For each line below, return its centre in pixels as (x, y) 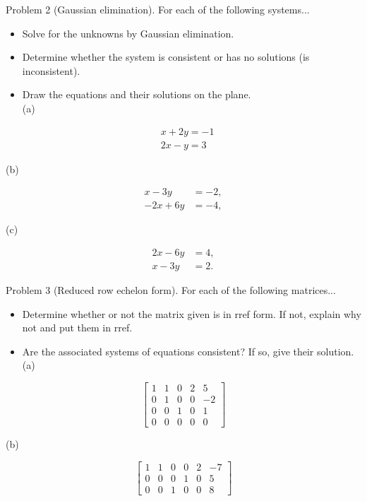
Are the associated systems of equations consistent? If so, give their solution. (188, 351)
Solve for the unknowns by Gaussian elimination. (128, 33)
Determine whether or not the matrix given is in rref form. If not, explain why (192, 313)
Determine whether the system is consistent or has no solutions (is (166, 57)
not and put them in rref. (77, 328)
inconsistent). (51, 70)
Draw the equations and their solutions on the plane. (137, 94)
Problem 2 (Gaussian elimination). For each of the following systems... (158, 9)
